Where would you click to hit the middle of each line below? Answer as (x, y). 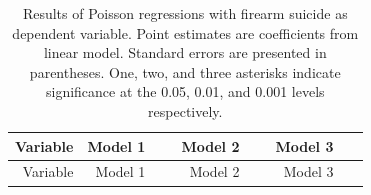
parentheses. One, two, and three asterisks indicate (185, 71)
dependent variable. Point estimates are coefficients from (185, 32)
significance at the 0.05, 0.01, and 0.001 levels (185, 91)
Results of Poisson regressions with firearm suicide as (185, 13)
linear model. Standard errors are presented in (185, 52)
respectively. (185, 110)
